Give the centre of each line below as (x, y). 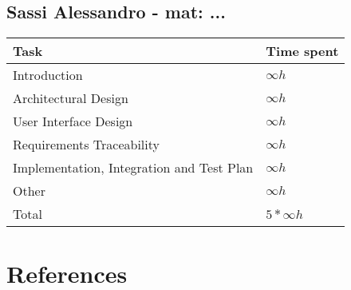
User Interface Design (73, 121)
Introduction (48, 75)
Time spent (302, 51)
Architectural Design (71, 98)
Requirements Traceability (86, 145)
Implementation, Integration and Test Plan (133, 168)
